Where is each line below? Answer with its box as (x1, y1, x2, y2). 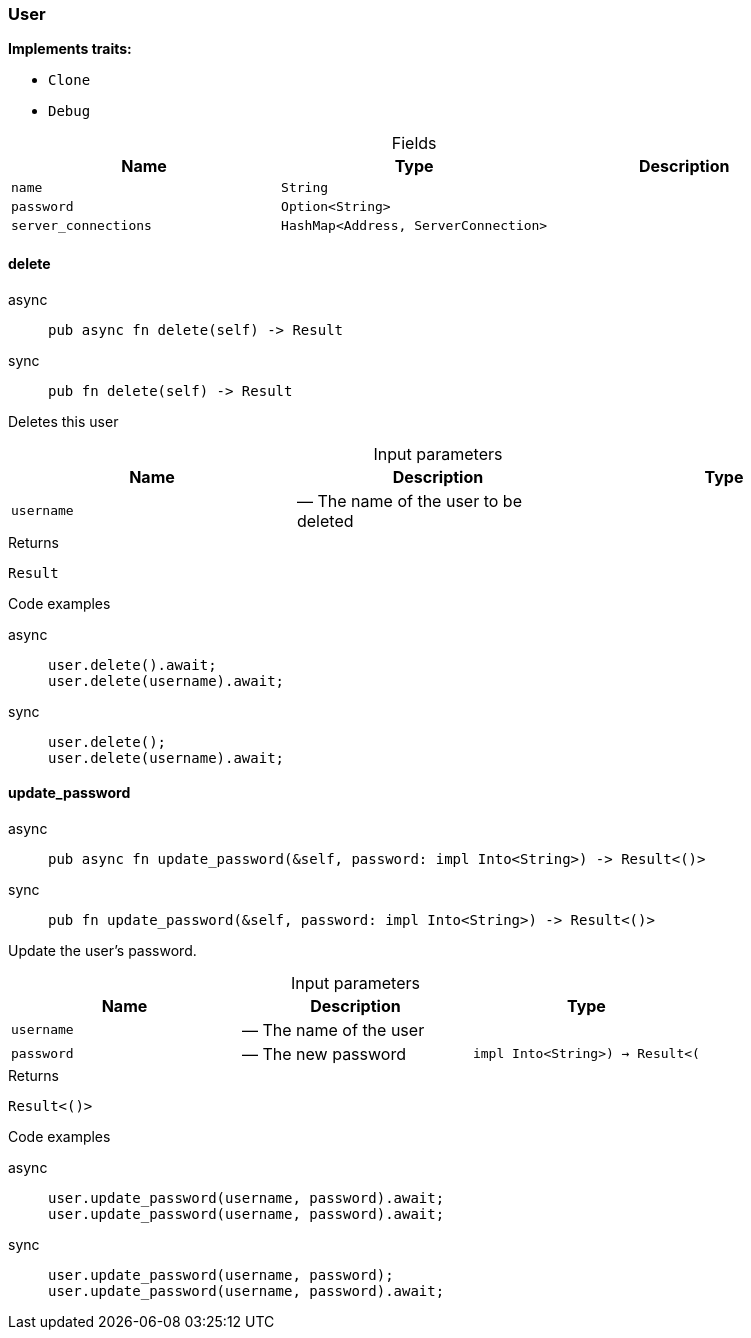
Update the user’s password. (8, 941, 197, 959)
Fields (391, 133, 437, 154)
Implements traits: (8, 40, 132, 58)
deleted (296, 510, 354, 531)
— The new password (241, 1043, 406, 1064)
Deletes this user (8, 412, 119, 430)
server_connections (11, 218, 152, 234)
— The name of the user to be (296, 490, 522, 511)
